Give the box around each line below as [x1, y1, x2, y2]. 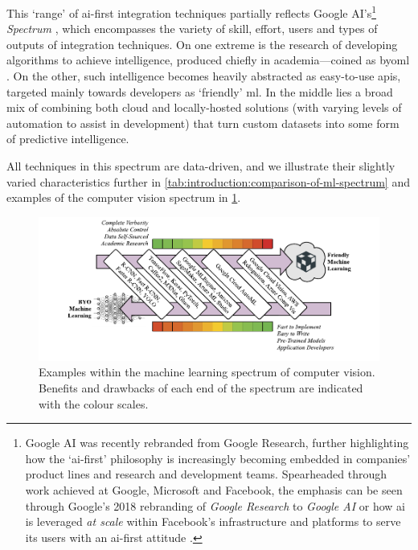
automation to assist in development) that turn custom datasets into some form [6, 114, 400, 131]
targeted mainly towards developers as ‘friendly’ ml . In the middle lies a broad [6, 83, 393, 100]
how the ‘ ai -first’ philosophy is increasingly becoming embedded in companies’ [25, 449, 411, 466]
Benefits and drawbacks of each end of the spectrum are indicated [39, 380, 363, 396]
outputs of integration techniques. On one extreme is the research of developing [6, 35, 398, 52]
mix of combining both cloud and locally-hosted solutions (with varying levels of [6, 99, 402, 116]
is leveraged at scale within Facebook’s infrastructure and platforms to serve [25, 513, 401, 530]
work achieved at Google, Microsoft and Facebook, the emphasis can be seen [25, 481, 403, 498]
